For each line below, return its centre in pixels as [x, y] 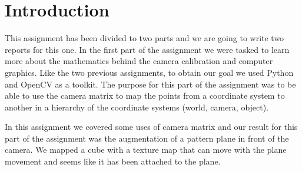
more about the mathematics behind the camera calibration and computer [139, 61]
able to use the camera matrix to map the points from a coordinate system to [145, 95]
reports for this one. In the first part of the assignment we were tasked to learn [147, 49]
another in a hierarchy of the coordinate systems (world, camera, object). [137, 107]
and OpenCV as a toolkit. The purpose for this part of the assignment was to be [150, 84]
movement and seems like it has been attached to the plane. [113, 161]
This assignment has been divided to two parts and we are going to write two [145, 38]
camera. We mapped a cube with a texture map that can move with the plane [146, 150]
